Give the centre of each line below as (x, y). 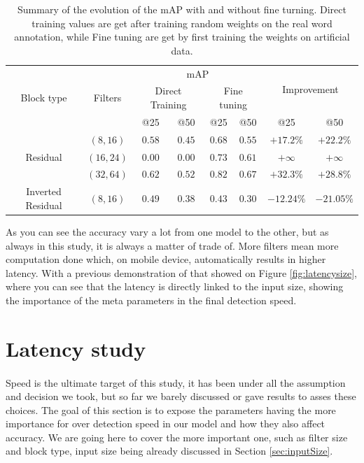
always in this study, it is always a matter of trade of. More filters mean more (172, 245)
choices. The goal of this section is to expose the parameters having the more (171, 409)
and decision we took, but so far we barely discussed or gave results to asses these (181, 396)
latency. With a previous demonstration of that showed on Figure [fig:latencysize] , (181, 272)
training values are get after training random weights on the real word (182, 23)
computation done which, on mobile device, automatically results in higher (166, 259)
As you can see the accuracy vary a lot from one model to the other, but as (167, 231)
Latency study (76, 348)
